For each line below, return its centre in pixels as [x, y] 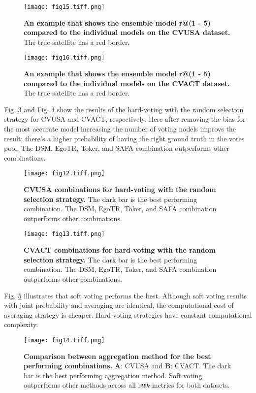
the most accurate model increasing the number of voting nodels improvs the [120, 129]
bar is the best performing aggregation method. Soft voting [113, 375]
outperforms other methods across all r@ [85, 385]
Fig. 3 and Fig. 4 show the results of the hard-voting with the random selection [124, 109]
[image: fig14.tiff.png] [64, 340]
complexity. [21, 324]
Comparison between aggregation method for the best [117, 356]
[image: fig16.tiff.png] [64, 58]
